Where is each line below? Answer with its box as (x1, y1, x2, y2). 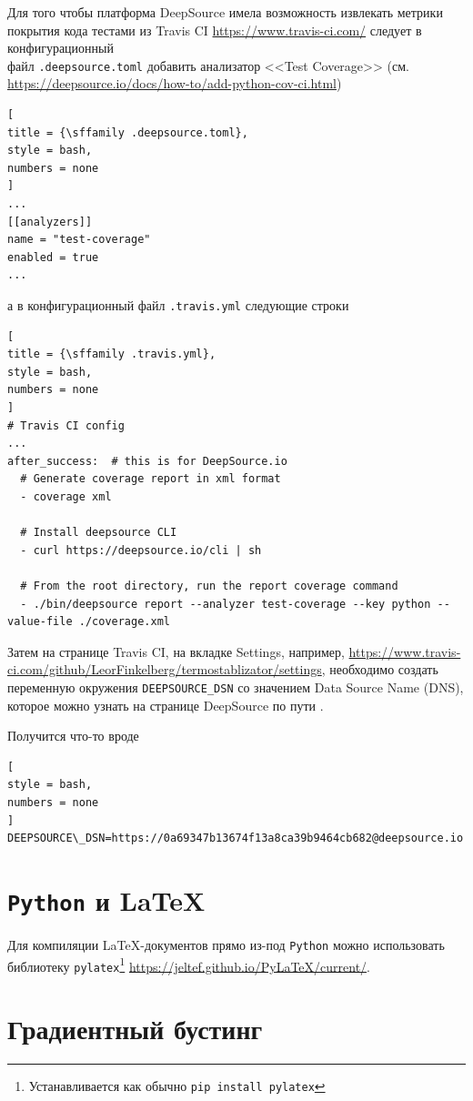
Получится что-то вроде (7, 726, 139, 745)
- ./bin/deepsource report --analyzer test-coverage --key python (20, 597, 431, 611)
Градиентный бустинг (7, 1010, 263, 1047)
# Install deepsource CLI (20, 526, 177, 540)
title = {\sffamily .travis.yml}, (7, 348, 216, 361)
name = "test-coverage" (7, 233, 151, 247)
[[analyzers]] (7, 215, 93, 228)
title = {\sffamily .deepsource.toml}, (7, 126, 248, 139)
